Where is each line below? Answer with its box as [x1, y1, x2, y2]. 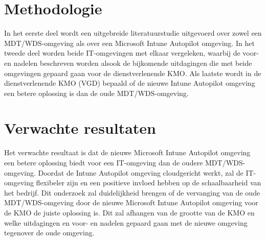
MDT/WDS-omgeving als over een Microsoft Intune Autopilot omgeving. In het [4, 37, 255, 48]
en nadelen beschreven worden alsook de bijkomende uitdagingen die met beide [4, 57, 252, 68]
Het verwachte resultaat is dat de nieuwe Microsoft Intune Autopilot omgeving [4, 147, 251, 158]
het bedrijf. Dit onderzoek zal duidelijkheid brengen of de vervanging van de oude [4, 187, 260, 198]
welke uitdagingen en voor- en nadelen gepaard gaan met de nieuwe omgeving [4, 217, 248, 228]
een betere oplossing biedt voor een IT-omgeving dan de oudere [4, 157, 203, 167]
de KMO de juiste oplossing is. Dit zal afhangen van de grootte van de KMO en [4, 207, 255, 218]
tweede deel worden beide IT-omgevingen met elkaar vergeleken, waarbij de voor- [4, 47, 259, 58]
